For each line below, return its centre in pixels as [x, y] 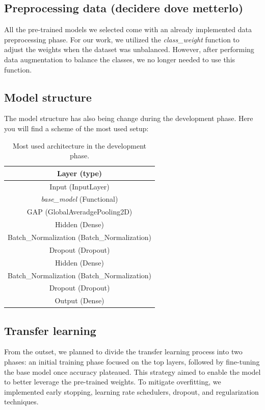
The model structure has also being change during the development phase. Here [129, 118]
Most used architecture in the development [79, 145]
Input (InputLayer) [79, 186]
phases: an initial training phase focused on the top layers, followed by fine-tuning [132, 362]
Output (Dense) [79, 300]
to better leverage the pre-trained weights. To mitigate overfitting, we [113, 382]
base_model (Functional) [79, 199]
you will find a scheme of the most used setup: [76, 128]
